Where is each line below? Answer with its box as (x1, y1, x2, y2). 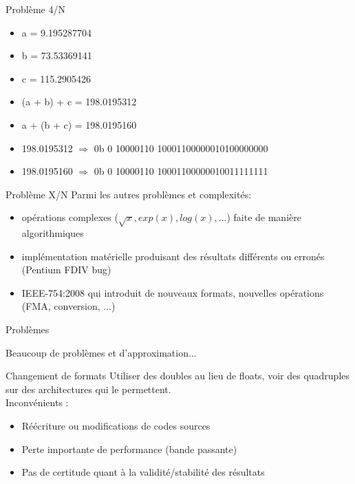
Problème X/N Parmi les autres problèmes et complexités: (6, 187, 252, 201)
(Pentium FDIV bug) (21, 262, 111, 277)
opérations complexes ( (21, 210, 118, 224)
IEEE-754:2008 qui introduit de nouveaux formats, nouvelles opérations (21, 285, 324, 299)
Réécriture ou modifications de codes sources (21, 419, 211, 433)
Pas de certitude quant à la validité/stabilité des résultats (21, 465, 265, 479)
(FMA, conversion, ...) (21, 299, 116, 313)
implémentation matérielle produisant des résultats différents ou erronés (21, 249, 325, 263)
